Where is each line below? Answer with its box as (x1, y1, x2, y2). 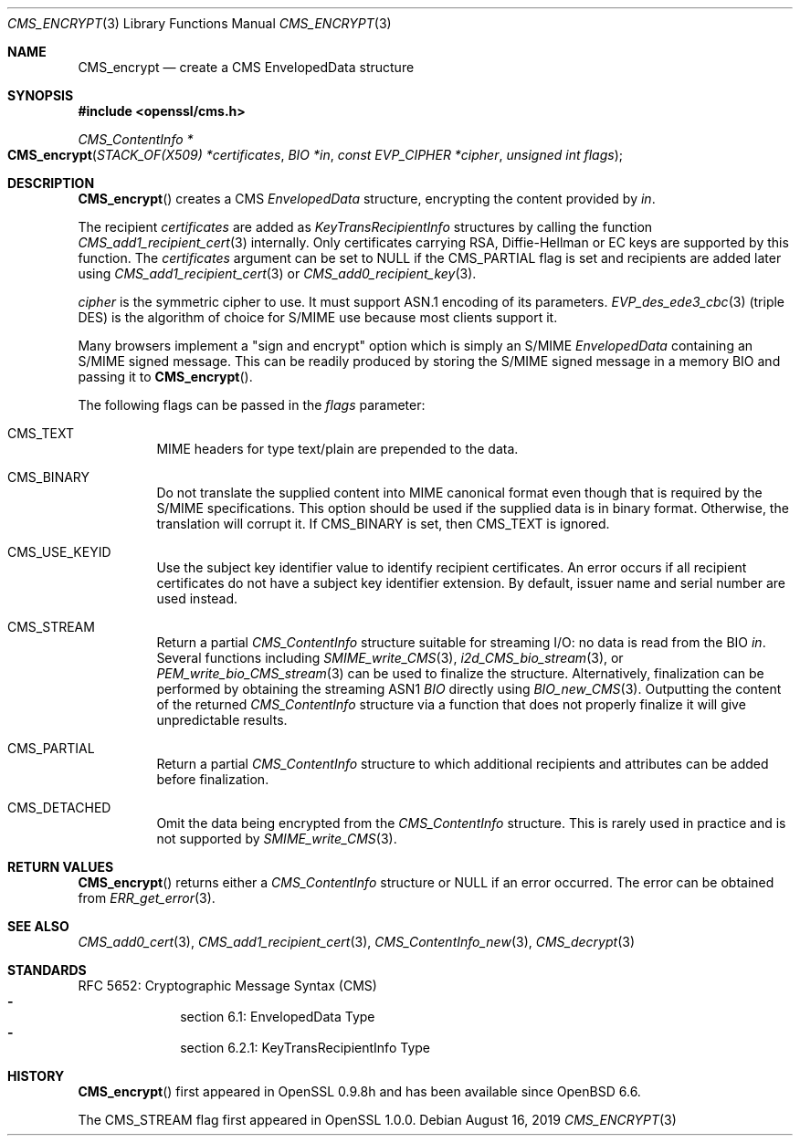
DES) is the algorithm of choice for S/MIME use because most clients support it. (78, 309, 558, 325)
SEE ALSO (7, 918, 69, 934)
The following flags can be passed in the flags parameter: (78, 397, 426, 413)
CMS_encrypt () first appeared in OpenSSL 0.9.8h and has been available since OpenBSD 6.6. (78, 1084, 641, 1099)
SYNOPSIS (7, 88, 74, 103)
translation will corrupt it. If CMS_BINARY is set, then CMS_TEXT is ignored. (156, 516, 610, 531)
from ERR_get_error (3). (78, 890, 216, 906)
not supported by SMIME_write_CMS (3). (156, 831, 397, 846)
